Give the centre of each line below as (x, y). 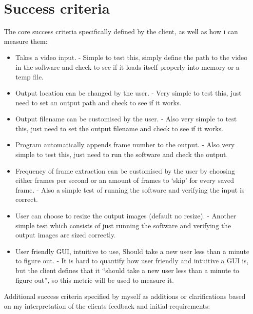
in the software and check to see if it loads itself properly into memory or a (127, 67)
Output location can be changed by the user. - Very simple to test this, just (128, 93)
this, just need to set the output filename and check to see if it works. (119, 128)
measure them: (26, 41)
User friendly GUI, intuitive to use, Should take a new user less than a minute (132, 251)
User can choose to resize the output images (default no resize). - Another (126, 216)
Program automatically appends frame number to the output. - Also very (125, 145)
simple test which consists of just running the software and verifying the (123, 225)
